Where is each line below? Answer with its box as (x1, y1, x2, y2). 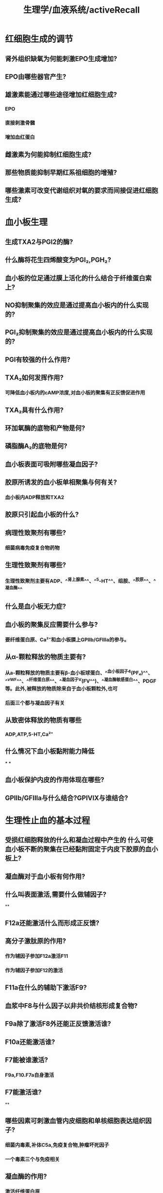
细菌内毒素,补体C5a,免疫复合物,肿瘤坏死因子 (5, 1142, 109, 1149)
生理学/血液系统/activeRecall (23, 4, 140, 16)
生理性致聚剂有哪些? (5, 561, 66, 569)
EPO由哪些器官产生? (5, 73, 66, 81)
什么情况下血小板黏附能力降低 (5, 747, 95, 755)
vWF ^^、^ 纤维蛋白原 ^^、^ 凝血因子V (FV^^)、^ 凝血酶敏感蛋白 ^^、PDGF (7, 677, 157, 684)
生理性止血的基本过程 (5, 815, 91, 826)
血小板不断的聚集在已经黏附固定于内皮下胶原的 (5, 845, 146, 853)
